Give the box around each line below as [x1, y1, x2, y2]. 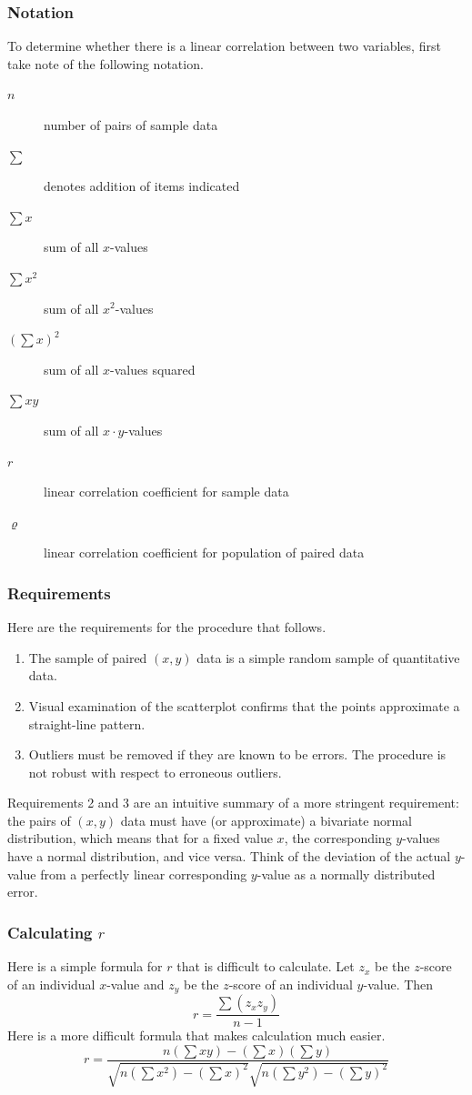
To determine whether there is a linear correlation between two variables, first [7, 36, 441, 55]
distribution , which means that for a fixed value [7, 829, 273, 848]
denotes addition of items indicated [44, 176, 240, 196]
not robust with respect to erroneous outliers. [28, 762, 282, 781]
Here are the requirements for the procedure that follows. [7, 618, 326, 637]
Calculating [7, 920, 93, 943]
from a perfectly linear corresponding [40, 864, 247, 883]
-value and [106, 974, 165, 993]
